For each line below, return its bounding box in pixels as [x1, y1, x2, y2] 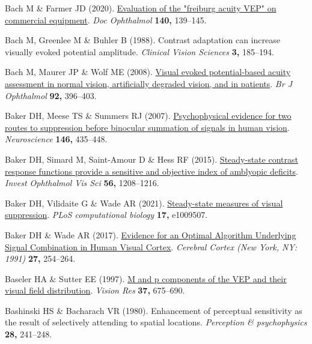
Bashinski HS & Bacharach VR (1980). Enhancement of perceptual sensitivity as [5, 304, 302, 316]
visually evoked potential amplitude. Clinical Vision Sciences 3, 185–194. [5, 45, 274, 58]
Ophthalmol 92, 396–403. [5, 89, 97, 101]
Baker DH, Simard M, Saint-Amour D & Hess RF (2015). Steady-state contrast [5, 152, 298, 165]
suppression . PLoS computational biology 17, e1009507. [5, 208, 208, 221]
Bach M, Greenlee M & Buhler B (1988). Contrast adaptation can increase [5, 34, 280, 46]
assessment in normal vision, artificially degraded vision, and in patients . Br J [5, 77, 292, 89]
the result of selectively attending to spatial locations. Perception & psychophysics [5, 316, 307, 328]
